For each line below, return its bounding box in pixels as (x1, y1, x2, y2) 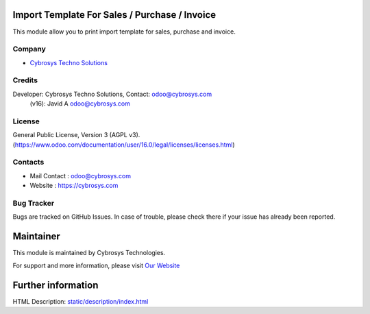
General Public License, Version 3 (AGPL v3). (12, 131, 140, 139)
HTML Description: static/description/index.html (12, 297, 149, 305)
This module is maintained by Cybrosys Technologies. (12, 249, 166, 257)
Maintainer (12, 230, 61, 243)
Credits (12, 75, 38, 85)
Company (12, 45, 46, 54)
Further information (12, 279, 99, 291)
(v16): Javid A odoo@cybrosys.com (29, 99, 130, 108)
